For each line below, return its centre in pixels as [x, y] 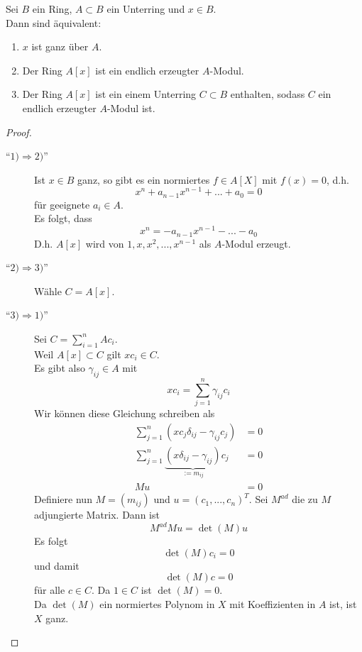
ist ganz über [60, 46]
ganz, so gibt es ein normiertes [144, 179]
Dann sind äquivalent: [54, 22]
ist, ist [343, 603]
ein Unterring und [146, 9]
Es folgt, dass [63, 218]
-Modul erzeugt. [256, 243]
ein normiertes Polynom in [157, 603]
